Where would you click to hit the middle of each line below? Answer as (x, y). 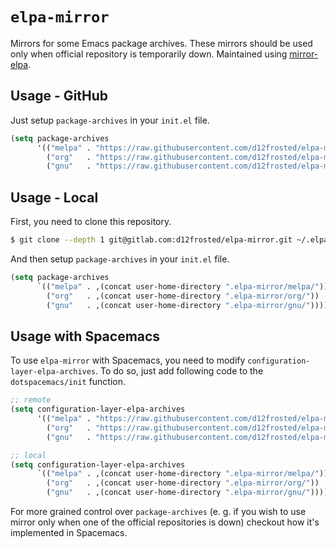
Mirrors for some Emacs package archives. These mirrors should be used (161, 43)
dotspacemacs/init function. (68, 382)
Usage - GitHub (59, 96)
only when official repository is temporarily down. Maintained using (149, 54)
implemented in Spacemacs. (69, 532)
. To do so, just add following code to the (179, 371)
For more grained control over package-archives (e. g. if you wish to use (158, 511)
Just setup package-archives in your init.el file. (110, 120)
